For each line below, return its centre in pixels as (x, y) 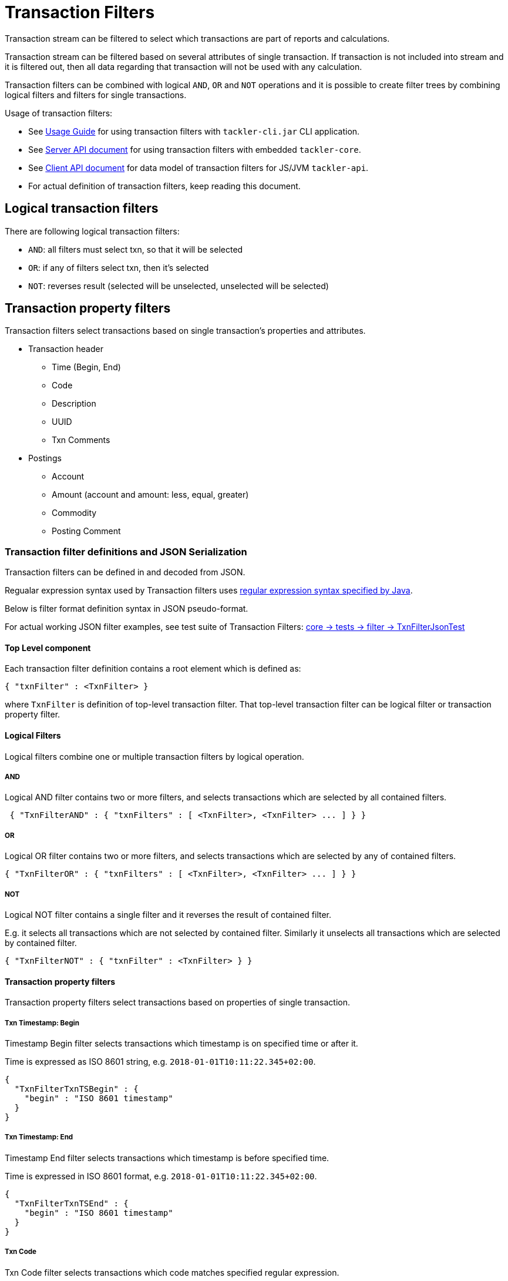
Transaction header (66, 349)
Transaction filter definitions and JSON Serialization (126, 551)
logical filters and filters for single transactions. (96, 95)
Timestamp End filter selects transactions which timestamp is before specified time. (167, 1158)
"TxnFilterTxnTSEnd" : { (71, 1203)
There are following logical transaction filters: (92, 231)
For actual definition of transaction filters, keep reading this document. (164, 186)
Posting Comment (86, 531)
